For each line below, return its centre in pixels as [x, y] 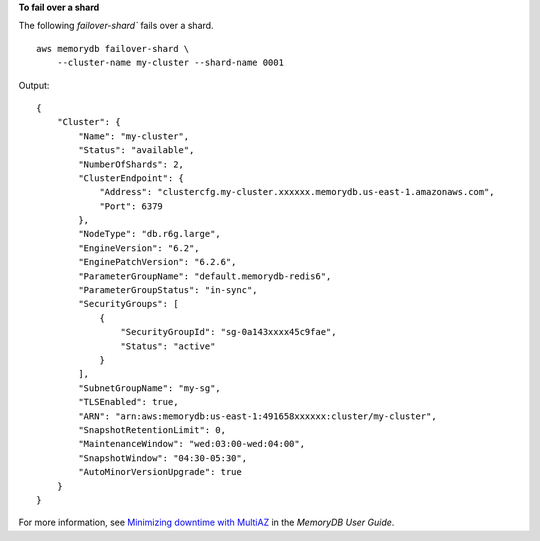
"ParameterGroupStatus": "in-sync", [168, 290]
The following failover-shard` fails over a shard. [116, 26]
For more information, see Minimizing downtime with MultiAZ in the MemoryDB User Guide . [206, 522]
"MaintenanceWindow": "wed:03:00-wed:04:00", [191, 444]
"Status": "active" [168, 346]
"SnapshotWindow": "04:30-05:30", [163, 458]
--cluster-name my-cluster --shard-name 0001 [170, 63]
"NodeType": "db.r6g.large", [150, 234]
